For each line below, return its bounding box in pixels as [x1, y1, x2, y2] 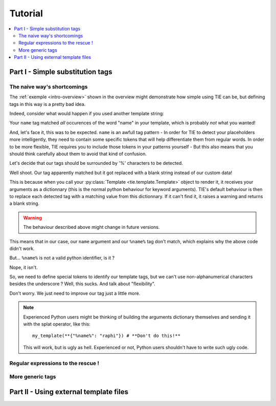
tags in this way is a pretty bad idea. [9, 101, 86, 107]
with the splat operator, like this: [23, 321, 90, 327]
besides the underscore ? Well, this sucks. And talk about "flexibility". [9, 281, 155, 287]
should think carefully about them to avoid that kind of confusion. [9, 151, 147, 157]
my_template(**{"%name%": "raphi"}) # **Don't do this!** [32, 333, 181, 339]
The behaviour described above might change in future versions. [23, 224, 160, 230]
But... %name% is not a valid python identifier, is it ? [9, 255, 115, 261]
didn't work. [9, 245, 35, 251]
